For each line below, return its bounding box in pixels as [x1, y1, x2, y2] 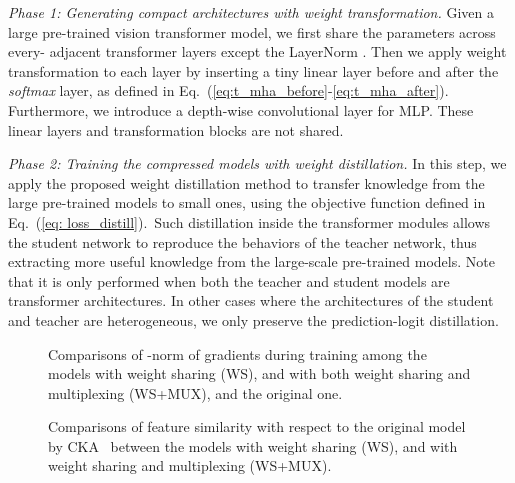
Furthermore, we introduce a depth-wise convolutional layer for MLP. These [8, 99, 474, 120]
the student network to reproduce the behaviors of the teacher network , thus [8, 231, 477, 252]
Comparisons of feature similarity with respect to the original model [48, 416, 466, 437]
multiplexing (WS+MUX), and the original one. [48, 382, 343, 403]
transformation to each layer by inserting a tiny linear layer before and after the [8, 60, 499, 81]
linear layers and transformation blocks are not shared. [8, 119, 344, 140]
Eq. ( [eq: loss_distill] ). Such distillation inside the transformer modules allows [8, 211, 491, 232]
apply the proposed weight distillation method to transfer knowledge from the [8, 172, 485, 193]
